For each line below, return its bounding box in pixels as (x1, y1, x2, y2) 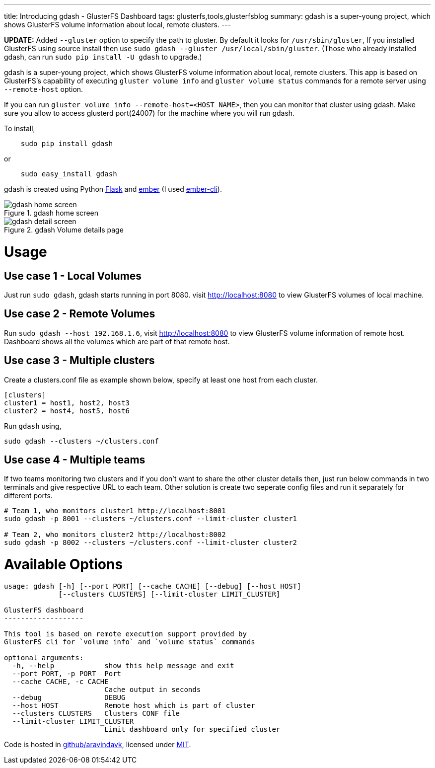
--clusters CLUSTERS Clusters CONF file (12, 709, 180, 717)
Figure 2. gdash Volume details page (4, 226, 124, 234)
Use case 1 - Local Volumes (4, 269, 142, 282)
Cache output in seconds (104, 685, 201, 693)
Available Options (4, 556, 123, 573)
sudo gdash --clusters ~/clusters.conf (4, 437, 159, 445)
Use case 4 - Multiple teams (4, 454, 145, 466)
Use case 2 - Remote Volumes (4, 307, 155, 320)
